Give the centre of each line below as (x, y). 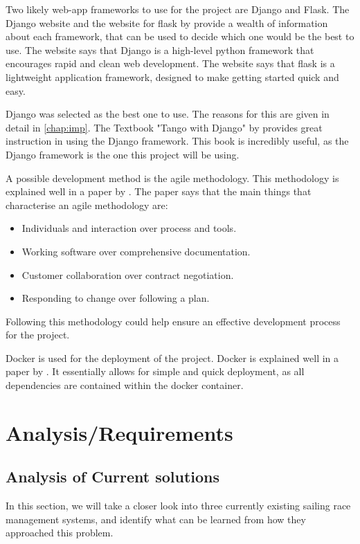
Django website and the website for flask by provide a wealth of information (167, 22)
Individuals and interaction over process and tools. (129, 228)
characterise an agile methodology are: (87, 205)
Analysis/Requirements (119, 432)
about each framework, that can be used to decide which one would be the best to (180, 36)
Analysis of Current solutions (113, 477)
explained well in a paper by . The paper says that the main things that (159, 191)
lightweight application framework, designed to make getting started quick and (172, 76)
